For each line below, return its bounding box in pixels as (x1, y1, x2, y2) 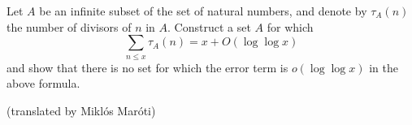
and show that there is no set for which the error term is (7, 58, 288, 75)
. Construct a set (167, 18, 251, 35)
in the (369, 58, 398, 75)
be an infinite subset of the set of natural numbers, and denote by (39, 2, 367, 19)
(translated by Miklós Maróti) (7, 101, 156, 119)
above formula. (7, 75, 80, 92)
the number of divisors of (7, 18, 132, 35)
